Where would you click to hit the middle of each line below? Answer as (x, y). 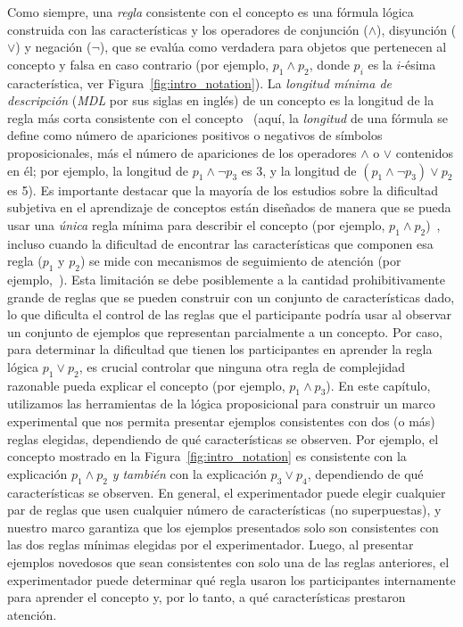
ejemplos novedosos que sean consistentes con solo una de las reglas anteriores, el (228, 562)
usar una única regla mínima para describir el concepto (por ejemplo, (196, 224)
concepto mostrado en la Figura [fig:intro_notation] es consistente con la (207, 456)
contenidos (425, 152)
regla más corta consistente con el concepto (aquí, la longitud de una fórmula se (227, 117)
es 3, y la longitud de (299, 170)
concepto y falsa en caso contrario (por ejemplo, (138, 64)
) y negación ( (54, 47)
